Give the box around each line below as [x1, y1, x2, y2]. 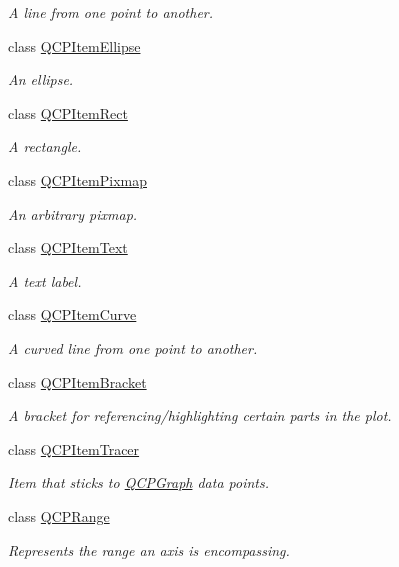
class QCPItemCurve [8, 304, 137, 325]
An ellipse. [8, 69, 74, 90]
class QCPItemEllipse [8, 35, 141, 56]
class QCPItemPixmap [8, 169, 147, 190]
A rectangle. [8, 136, 82, 157]
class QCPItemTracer [8, 438, 140, 459]
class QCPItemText [8, 237, 128, 258]
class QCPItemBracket [8, 371, 147, 392]
